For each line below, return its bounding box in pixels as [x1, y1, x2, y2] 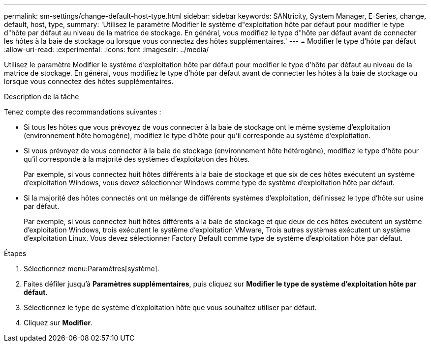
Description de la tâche [4, 92, 79, 101]
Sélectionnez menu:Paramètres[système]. [24, 264, 159, 273]
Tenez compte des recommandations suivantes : [4, 108, 161, 116]
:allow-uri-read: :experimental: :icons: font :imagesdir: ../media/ [4, 45, 209, 54]
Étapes [4, 249, 27, 258]
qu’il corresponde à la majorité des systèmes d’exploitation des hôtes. [24, 155, 250, 163]
